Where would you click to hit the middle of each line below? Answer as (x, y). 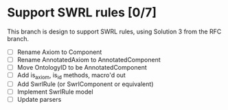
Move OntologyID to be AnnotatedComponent (82, 68)
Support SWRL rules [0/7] (82, 13)
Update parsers (39, 100)
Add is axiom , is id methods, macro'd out (71, 76)
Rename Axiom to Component (59, 52)
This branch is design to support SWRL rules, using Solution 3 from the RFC (114, 31)
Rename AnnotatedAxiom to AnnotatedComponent (89, 60)
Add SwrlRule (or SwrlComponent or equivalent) (85, 84)
